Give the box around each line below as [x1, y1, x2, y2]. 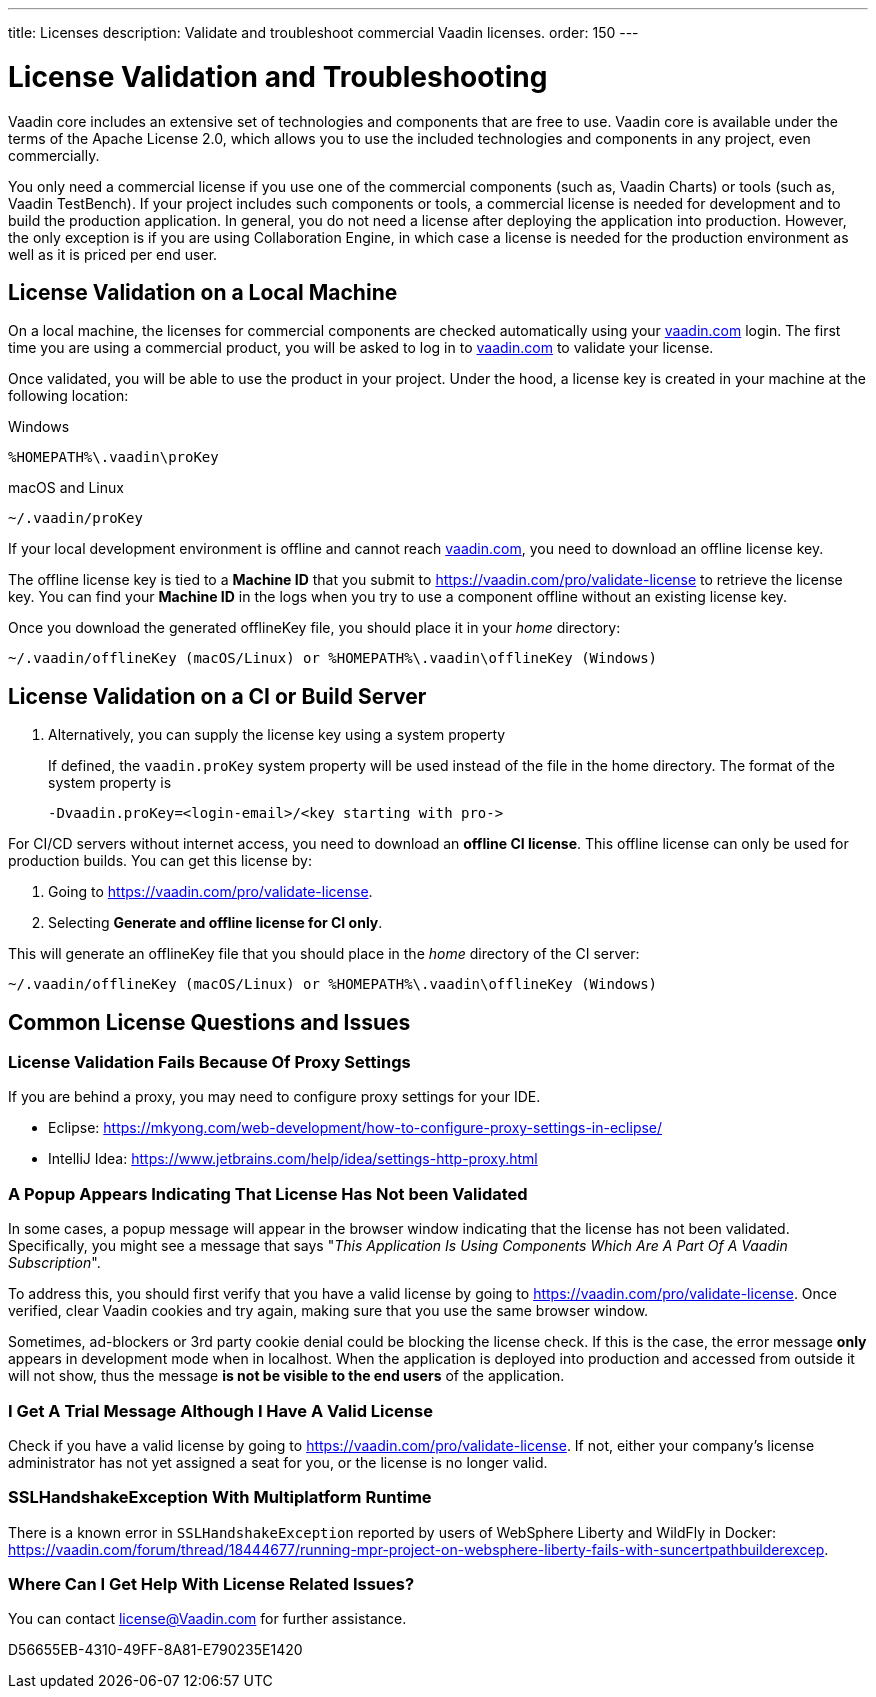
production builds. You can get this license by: [8, 852, 312, 870]
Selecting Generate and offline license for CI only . [48, 914, 383, 932]
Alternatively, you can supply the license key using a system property [48, 726, 506, 744]
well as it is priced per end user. [8, 245, 218, 263]
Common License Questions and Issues [8, 1009, 411, 1035]
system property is [48, 774, 172, 792]
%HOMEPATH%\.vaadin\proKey [8, 449, 219, 466]
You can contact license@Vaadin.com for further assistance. [8, 1610, 407, 1628]
